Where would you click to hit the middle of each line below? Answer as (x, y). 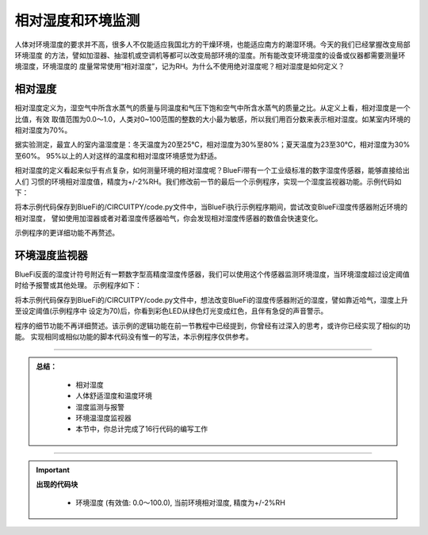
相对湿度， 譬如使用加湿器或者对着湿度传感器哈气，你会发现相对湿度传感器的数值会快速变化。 (168, 218)
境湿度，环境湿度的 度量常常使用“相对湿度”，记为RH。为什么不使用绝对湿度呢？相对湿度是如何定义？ (180, 67)
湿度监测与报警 (100, 407)
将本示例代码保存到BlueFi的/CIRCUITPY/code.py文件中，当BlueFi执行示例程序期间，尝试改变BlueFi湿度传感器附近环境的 (211, 207)
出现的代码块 (57, 484)
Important (53, 470)
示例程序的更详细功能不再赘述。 (67, 233)
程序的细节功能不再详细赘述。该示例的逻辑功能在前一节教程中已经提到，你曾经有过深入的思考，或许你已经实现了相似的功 (212, 326)
